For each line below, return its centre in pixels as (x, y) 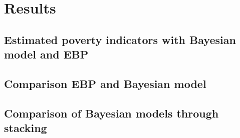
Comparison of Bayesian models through (111, 113)
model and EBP (46, 54)
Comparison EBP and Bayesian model (105, 83)
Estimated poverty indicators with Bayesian (120, 39)
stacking (26, 128)
